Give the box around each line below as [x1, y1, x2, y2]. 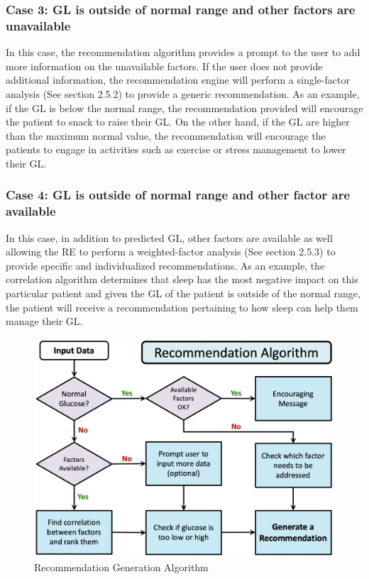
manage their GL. [6, 314, 83, 329]
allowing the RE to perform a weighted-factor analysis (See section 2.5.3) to [6, 244, 336, 259]
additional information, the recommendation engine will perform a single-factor [6, 72, 350, 87]
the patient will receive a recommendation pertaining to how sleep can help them [6, 299, 358, 314]
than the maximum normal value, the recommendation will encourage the [6, 128, 326, 143]
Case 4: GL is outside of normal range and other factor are [6, 186, 351, 204]
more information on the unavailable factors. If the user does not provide [6, 58, 323, 73]
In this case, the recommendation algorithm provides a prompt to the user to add [6, 45, 360, 60]
